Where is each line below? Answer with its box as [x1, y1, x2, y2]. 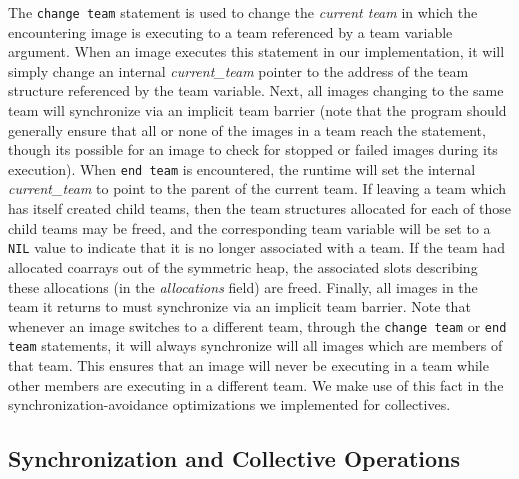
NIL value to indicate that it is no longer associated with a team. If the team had [8, 237, 505, 258]
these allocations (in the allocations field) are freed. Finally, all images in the [8, 276, 478, 297]
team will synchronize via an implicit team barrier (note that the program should [8, 100, 507, 121]
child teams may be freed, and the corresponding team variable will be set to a [8, 217, 491, 238]
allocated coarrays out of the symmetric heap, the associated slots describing [8, 256, 478, 277]
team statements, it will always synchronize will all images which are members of [8, 335, 503, 356]
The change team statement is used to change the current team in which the [8, 2, 478, 22]
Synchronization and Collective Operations [8, 443, 461, 474]
